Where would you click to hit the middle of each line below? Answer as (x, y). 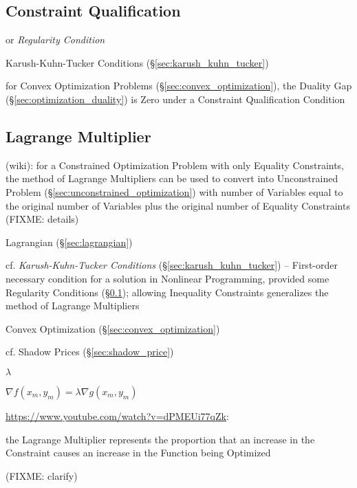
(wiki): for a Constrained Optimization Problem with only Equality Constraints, (175, 165)
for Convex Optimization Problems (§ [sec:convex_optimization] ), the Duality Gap (179, 86)
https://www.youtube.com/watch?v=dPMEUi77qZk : (117, 415)
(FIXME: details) (42, 219)
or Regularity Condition (55, 40)
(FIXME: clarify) (42, 475)
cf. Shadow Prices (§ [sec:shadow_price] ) (90, 352)
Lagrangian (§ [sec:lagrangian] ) (69, 242)
